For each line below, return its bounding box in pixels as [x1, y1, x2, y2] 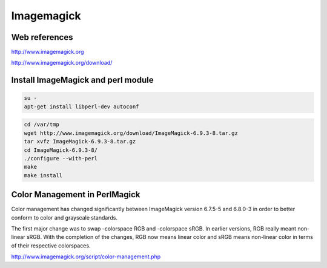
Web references [11, 32, 73, 42]
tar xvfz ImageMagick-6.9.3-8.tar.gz [24, 138, 136, 145]
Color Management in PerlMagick [11, 189, 140, 200]
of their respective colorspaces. [11, 242, 91, 249]
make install [24, 172, 63, 178]
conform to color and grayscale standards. [11, 214, 118, 221]
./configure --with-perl [24, 155, 98, 162]
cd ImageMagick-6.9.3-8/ [24, 146, 98, 154]
